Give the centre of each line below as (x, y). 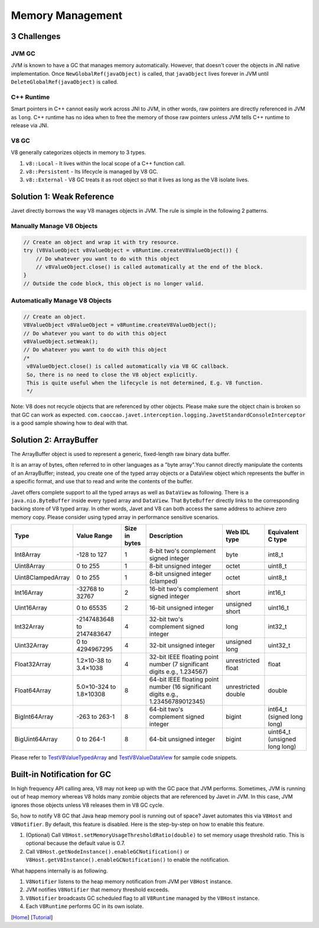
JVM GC (23, 53)
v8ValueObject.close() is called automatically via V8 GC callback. (128, 367)
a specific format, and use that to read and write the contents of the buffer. (102, 481)
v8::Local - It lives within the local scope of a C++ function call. (105, 163)
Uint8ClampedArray (42, 578)
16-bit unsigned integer (181, 608)
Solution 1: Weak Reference (63, 197)
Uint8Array (30, 566)
